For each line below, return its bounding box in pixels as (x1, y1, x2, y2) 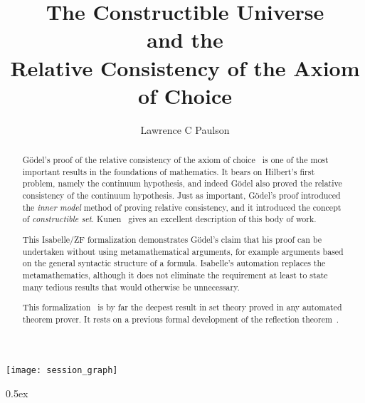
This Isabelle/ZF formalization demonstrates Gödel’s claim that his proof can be (22, 233, 322, 245)
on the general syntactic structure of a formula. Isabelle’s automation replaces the (22, 257, 326, 269)
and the (147, 25, 223, 54)
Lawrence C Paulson (140, 122, 230, 137)
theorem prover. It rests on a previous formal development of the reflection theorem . (22, 313, 339, 325)
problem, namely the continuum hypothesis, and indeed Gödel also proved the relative (22, 177, 342, 189)
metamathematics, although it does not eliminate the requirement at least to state (22, 268, 328, 281)
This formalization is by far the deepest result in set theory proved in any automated (22, 301, 342, 313)
